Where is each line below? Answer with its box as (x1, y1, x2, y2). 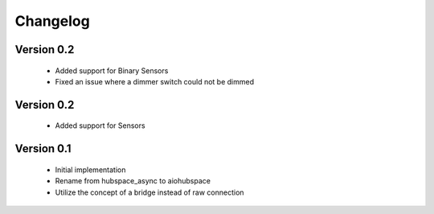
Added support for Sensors (55, 121, 145, 130)
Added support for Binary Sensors (55, 65, 169, 76)
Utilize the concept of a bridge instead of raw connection (55, 187, 244, 197)
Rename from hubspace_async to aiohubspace (55, 176, 211, 186)
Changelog (14, 12, 90, 30)
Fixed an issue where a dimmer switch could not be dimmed (55, 76, 255, 86)
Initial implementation (55, 165, 126, 175)
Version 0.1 (14, 142, 72, 156)
